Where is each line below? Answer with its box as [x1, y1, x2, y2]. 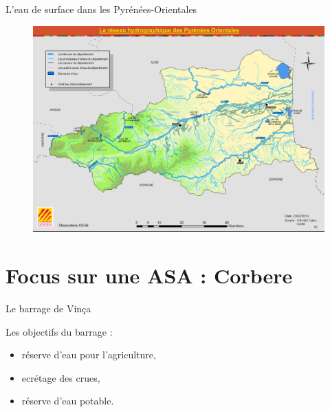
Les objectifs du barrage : [5, 324, 113, 338]
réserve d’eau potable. [21, 393, 114, 408]
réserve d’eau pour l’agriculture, [21, 347, 156, 362]
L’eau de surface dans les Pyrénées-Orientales [5, 2, 197, 16]
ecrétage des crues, [21, 370, 100, 384]
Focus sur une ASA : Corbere [5, 261, 293, 290]
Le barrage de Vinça [5, 301, 91, 316]
